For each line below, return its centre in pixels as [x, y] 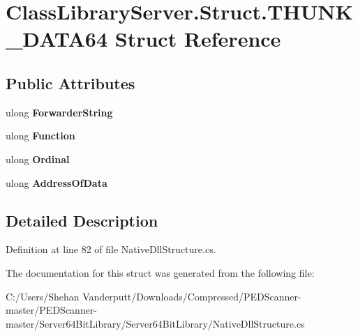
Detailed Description [82, 220]
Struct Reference [198, 39]
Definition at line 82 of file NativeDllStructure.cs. [111, 249]
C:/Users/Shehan [43, 296]
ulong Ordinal [38, 159]
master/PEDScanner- [52, 310]
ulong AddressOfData [57, 182]
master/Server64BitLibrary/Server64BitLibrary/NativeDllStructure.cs [155, 323]
